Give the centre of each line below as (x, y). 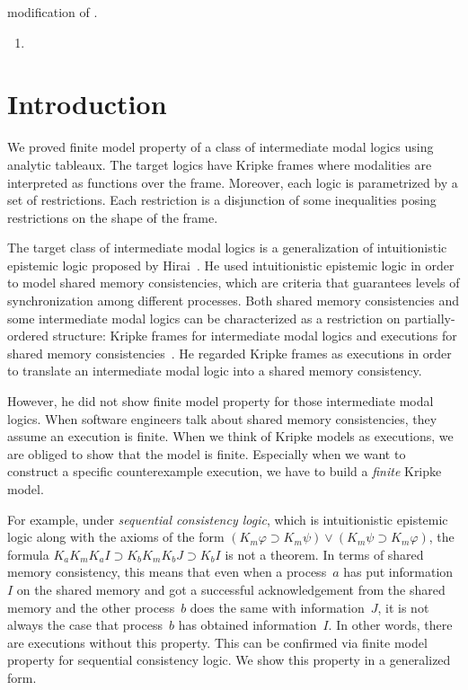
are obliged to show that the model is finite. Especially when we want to (207, 453)
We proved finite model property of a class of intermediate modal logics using (221, 147)
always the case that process (85, 625)
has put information (398, 572)
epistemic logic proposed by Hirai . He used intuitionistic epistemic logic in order (231, 265)
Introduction (87, 104)
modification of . (53, 12)
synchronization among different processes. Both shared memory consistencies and (234, 301)
